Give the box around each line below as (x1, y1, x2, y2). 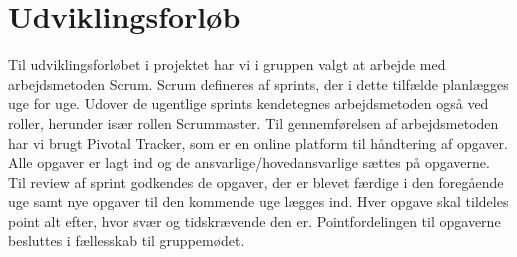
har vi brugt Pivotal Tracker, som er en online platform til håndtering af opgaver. (8, 132, 508, 153)
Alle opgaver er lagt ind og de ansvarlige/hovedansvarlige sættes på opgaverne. (8, 152, 490, 173)
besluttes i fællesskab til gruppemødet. (8, 230, 245, 251)
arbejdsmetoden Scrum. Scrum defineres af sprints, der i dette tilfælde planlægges (8, 73, 509, 94)
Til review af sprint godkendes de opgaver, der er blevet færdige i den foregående (8, 171, 504, 192)
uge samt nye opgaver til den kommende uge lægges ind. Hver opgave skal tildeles (8, 191, 509, 212)
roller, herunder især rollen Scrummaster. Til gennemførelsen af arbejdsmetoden (8, 112, 499, 133)
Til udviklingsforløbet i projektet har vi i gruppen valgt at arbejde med (8, 54, 446, 75)
